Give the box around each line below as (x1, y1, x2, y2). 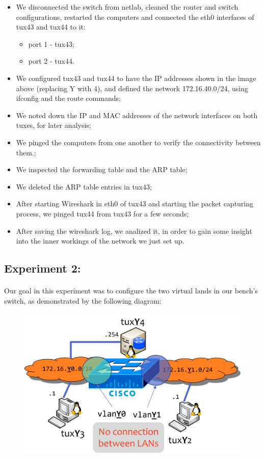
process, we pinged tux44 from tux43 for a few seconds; (16, 208, 189, 219)
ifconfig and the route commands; (16, 93, 121, 103)
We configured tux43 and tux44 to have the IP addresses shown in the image (16, 72, 256, 83)
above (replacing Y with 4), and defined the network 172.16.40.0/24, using (16, 83, 248, 93)
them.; (16, 147, 36, 157)
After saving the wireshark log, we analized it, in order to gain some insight (16, 225, 252, 236)
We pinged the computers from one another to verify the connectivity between (16, 137, 261, 147)
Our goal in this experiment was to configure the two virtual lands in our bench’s (4, 285, 258, 296)
